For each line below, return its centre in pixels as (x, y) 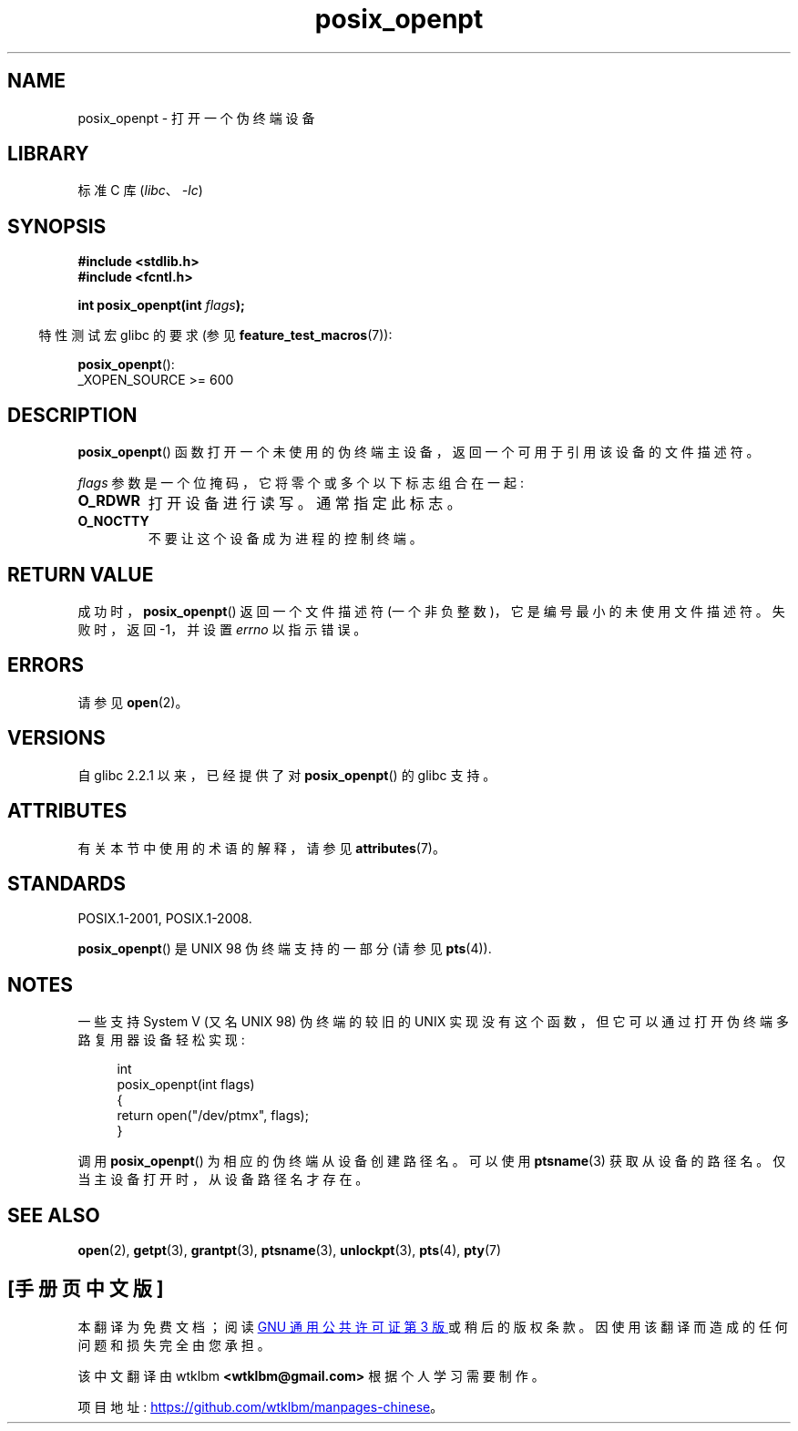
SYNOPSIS (57, 226)
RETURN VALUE (81, 574)
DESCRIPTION (72, 415)
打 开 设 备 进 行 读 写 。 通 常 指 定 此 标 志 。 (305, 504)
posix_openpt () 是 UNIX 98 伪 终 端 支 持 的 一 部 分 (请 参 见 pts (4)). (285, 949)
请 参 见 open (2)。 (133, 702)
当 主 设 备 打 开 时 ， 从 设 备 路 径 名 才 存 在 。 (223, 1179)
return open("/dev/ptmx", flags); (213, 1116)
